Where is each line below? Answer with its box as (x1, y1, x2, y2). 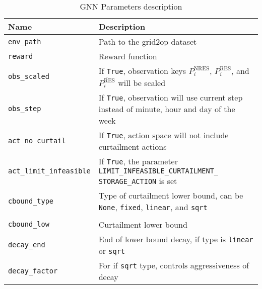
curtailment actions (98, 140, 167, 152)
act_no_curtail (8, 136, 66, 145)
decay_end (8, 240, 45, 249)
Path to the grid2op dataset (98, 36, 197, 47)
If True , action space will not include (98, 129, 229, 141)
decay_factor (8, 266, 58, 275)
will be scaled (118, 76, 166, 88)
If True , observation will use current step (98, 91, 243, 103)
